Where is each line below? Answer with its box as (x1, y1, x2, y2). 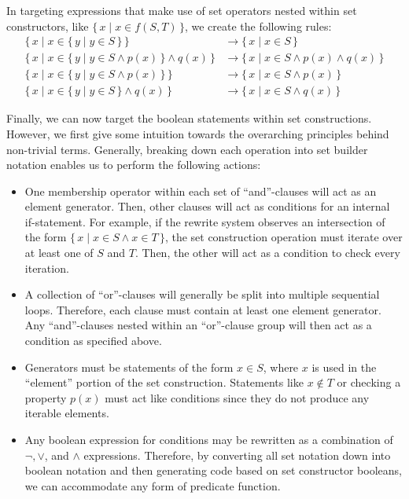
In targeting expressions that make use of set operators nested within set (6, 2, 357, 18)
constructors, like (6, 17, 89, 34)
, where (263, 358, 299, 375)
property (24, 389, 67, 405)
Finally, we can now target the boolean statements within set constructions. (6, 110, 372, 127)
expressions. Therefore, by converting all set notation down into (83, 446, 391, 463)
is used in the (311, 358, 377, 375)
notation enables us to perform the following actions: (6, 156, 261, 173)
